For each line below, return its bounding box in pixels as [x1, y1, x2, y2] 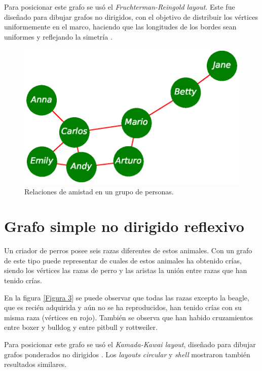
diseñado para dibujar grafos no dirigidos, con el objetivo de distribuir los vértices [4, 11, 258, 22]
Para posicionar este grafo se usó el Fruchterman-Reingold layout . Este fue [4, 2, 235, 12]
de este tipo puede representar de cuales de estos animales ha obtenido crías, [4, 255, 242, 265]
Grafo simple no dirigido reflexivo [4, 216, 244, 237]
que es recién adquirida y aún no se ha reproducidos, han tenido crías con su [4, 302, 242, 313]
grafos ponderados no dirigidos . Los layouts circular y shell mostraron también [4, 349, 250, 359]
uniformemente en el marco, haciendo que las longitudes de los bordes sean [4, 21, 237, 32]
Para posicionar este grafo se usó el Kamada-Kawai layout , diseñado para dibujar [4, 339, 256, 350]
